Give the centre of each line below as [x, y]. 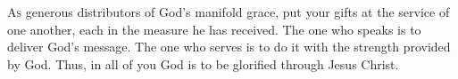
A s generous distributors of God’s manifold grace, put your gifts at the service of [229, 12]
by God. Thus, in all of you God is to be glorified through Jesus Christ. [203, 63]
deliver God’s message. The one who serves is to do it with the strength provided [229, 47]
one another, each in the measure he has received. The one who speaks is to [214, 29]
